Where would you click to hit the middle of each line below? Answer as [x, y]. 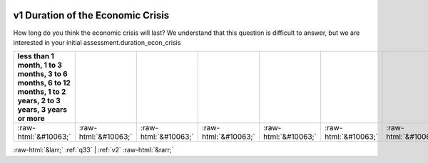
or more [31, 119]
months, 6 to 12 [44, 83]
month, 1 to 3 [40, 65]
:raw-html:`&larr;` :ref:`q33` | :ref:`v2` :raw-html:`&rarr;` [93, 150]
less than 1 [36, 56]
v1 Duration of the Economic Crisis [91, 15]
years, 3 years [42, 110]
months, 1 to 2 [42, 92]
